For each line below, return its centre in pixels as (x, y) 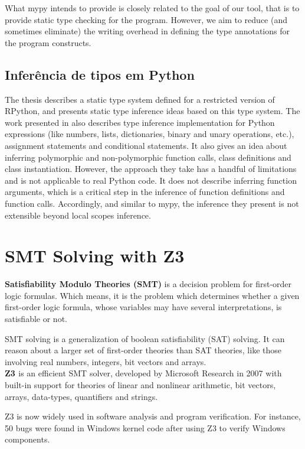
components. (27, 439)
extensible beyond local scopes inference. (78, 215)
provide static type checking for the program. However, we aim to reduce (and (146, 19)
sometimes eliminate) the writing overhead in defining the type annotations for (147, 31)
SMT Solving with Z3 (95, 256)
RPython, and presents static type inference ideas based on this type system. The (152, 111)
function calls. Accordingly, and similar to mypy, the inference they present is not (152, 203)
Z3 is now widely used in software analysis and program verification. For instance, (153, 416)
